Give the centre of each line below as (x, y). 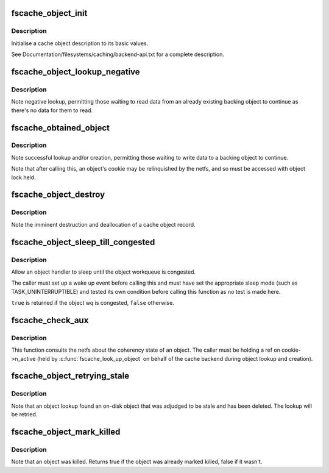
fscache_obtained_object (60, 128)
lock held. (23, 177)
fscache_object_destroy (58, 195)
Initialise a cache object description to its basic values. (80, 43)
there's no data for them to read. (52, 110)
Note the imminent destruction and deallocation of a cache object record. (103, 224)
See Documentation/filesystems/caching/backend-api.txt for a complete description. (118, 54)
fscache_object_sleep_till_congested (83, 242)
